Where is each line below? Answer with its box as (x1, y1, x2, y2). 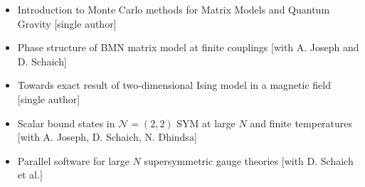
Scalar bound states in (17, 115, 115, 130)
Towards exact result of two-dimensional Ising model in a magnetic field (17, 78, 331, 92)
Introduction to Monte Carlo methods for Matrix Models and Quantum (17, 2, 330, 16)
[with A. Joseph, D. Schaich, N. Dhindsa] (17, 129, 197, 144)
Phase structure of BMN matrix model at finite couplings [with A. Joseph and (17, 40, 359, 55)
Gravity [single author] (17, 16, 117, 31)
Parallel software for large (17, 153, 129, 168)
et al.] (17, 167, 43, 182)
